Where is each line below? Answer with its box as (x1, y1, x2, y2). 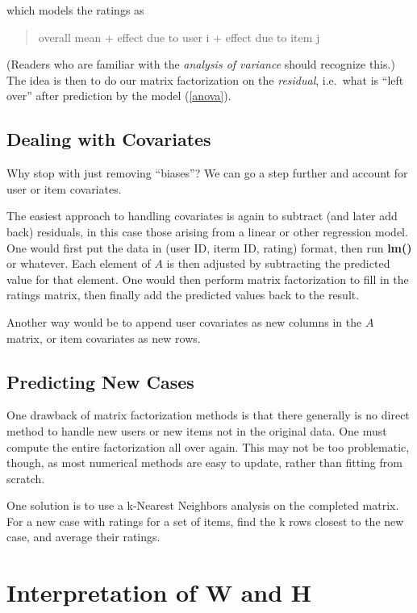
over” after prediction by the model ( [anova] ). (6, 87, 231, 104)
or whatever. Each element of (6, 255, 151, 272)
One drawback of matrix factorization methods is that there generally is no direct (6, 407, 410, 423)
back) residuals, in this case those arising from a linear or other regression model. (6, 223, 408, 240)
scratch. (6, 469, 45, 486)
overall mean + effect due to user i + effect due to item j (38, 28, 320, 45)
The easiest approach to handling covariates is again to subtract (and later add (6, 207, 398, 224)
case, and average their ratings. (6, 528, 161, 545)
